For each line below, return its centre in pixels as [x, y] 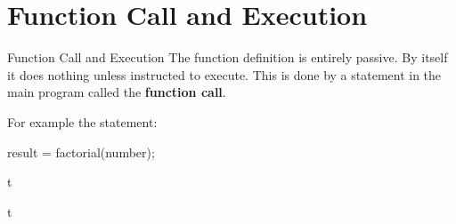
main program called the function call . [117, 92]
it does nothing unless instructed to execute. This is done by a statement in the [224, 74]
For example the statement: [82, 121]
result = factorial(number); [81, 152]
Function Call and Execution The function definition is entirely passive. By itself [228, 57]
